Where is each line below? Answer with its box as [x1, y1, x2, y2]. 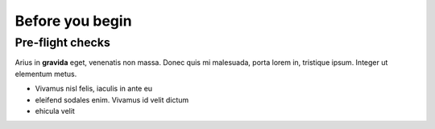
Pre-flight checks [14, 35, 110, 50]
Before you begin [14, 12, 132, 30]
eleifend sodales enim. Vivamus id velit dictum [35, 95, 189, 104]
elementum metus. [14, 69, 77, 79]
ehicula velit [35, 106, 76, 115]
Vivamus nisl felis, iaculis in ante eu [35, 84, 153, 94]
